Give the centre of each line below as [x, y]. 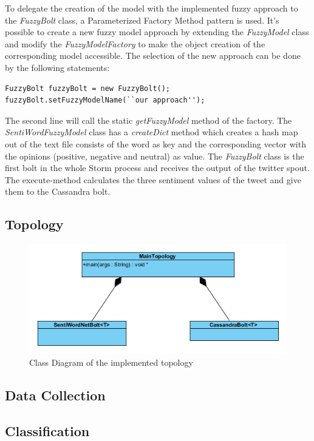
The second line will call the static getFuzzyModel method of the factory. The [148, 120]
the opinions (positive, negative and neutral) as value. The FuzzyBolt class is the [155, 156]
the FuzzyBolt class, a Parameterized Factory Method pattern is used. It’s [142, 20]
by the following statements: [57, 67]
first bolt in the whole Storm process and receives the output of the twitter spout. [157, 168]
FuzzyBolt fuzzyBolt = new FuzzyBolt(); [88, 88]
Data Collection [55, 395]
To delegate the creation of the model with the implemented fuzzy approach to [152, 8]
